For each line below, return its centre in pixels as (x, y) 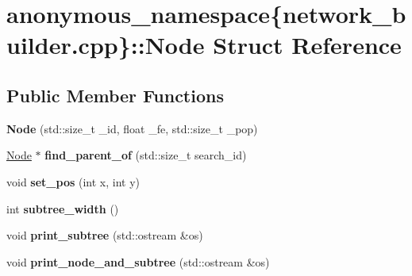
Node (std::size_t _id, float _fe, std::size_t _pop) (132, 128)
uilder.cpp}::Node (106, 45)
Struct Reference (307, 45)
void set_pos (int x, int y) (73, 181)
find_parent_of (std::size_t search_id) (146, 155)
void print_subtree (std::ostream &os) (105, 235)
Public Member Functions (115, 95)
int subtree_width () (63, 208)
